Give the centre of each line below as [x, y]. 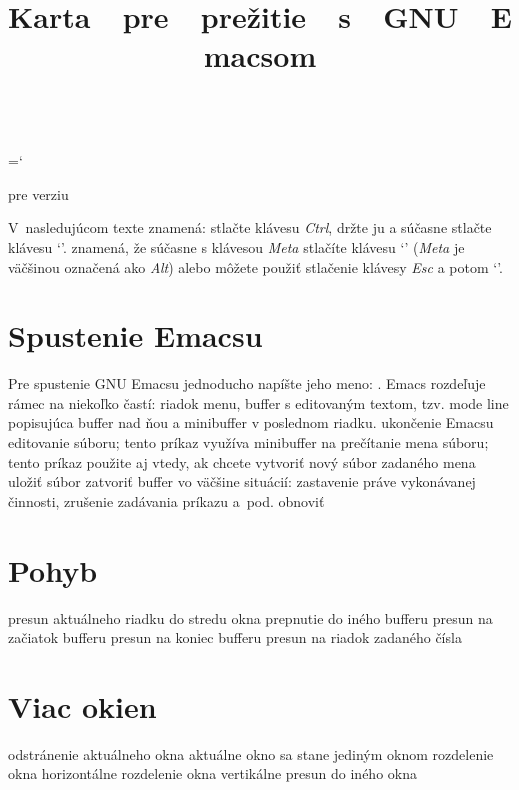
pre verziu [38, 193]
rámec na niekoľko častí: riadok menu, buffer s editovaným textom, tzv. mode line [258, 402]
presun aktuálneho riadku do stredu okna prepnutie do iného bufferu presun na [250, 617]
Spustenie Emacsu [135, 335]
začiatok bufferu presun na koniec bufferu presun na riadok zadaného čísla [235, 637]
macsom [260, 55]
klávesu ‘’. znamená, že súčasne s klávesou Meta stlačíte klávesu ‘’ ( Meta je [236, 246]
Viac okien [82, 705]
